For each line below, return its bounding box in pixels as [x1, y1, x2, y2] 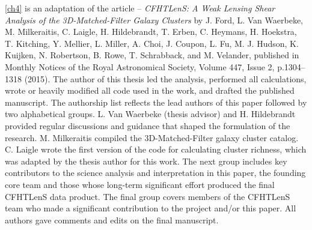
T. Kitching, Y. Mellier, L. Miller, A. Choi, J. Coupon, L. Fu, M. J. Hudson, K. [5, 37, 299, 49]
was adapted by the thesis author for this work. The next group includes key [5, 154, 287, 167]
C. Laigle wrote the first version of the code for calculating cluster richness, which [5, 143, 307, 156]
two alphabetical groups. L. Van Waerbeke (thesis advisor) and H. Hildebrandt [5, 107, 296, 120]
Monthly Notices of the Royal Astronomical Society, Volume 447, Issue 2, [5, 60, 275, 73]
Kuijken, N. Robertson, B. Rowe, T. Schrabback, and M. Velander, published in [5, 49, 299, 61]
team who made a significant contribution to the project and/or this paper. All [5, 202, 296, 214]
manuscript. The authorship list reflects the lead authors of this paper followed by [5, 95, 307, 108]
